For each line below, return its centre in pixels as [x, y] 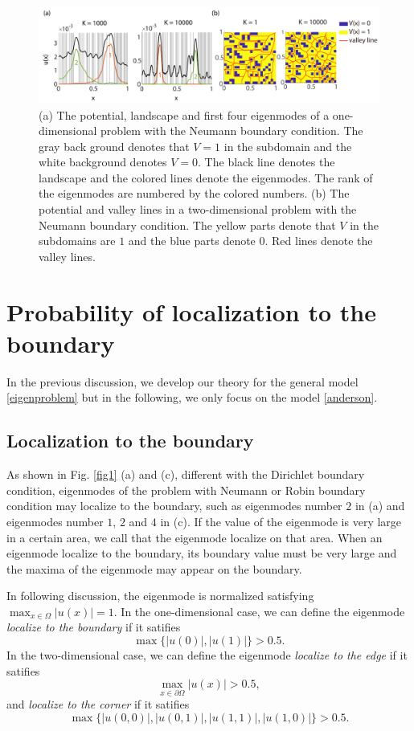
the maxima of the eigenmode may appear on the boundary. [154, 568]
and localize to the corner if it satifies [98, 704]
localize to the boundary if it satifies [94, 627]
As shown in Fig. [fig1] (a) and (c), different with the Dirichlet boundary [186, 474]
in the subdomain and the [288, 146]
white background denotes [103, 162]
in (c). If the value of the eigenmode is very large [281, 521]
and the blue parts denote [192, 241]
